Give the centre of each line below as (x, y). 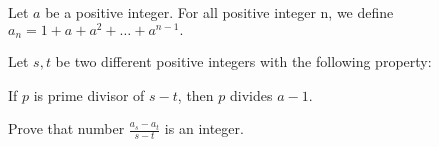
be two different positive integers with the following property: (243, 61)
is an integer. (204, 128)
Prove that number (66, 128)
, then (195, 94)
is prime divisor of (89, 94)
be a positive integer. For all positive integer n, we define (219, 12)
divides (251, 94)
